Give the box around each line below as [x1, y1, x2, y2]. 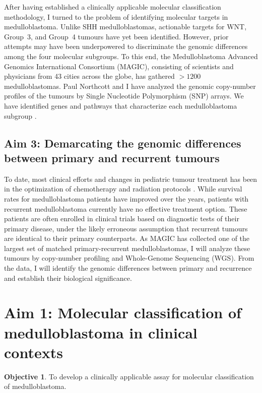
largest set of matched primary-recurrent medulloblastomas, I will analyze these [4, 242, 250, 253]
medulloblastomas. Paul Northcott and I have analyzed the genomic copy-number [4, 80, 256, 91]
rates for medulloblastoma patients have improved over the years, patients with [4, 193, 249, 204]
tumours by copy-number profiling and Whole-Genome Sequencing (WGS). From [4, 253, 254, 263]
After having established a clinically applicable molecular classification [4, 2, 221, 12]
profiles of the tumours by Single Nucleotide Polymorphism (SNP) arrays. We [4, 90, 244, 101]
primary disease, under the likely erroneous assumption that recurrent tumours [4, 223, 248, 233]
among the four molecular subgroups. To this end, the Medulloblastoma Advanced [4, 51, 258, 61]
